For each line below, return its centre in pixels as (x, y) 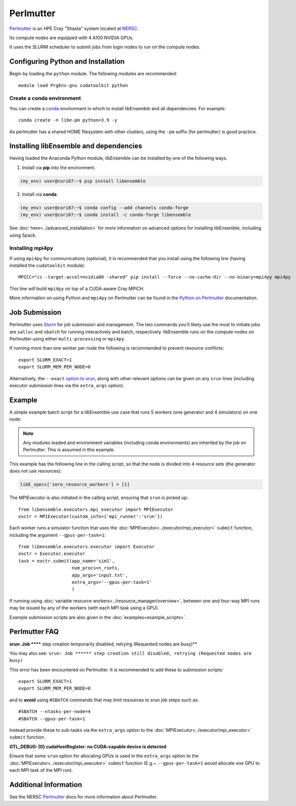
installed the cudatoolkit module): (47, 266)
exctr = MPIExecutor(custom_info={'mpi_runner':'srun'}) (91, 516)
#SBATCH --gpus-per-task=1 (52, 719)
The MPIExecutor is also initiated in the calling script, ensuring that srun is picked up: (99, 498)
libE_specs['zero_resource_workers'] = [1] (75, 485)
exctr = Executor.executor (52, 554)
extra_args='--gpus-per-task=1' (112, 582)
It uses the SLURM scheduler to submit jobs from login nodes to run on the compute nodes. (105, 47)
